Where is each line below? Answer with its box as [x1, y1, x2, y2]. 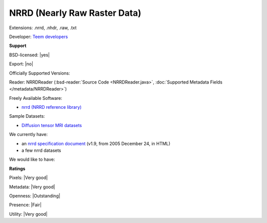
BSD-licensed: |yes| [9, 52, 50, 58]
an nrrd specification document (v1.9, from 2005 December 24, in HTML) [21, 140, 171, 146]
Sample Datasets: [9, 113, 45, 119]
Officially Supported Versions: [9, 70, 70, 76]
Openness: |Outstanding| [9, 193, 60, 199]
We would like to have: [9, 156, 55, 163]
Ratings [9, 166, 26, 172]
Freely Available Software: [9, 95, 62, 101]
